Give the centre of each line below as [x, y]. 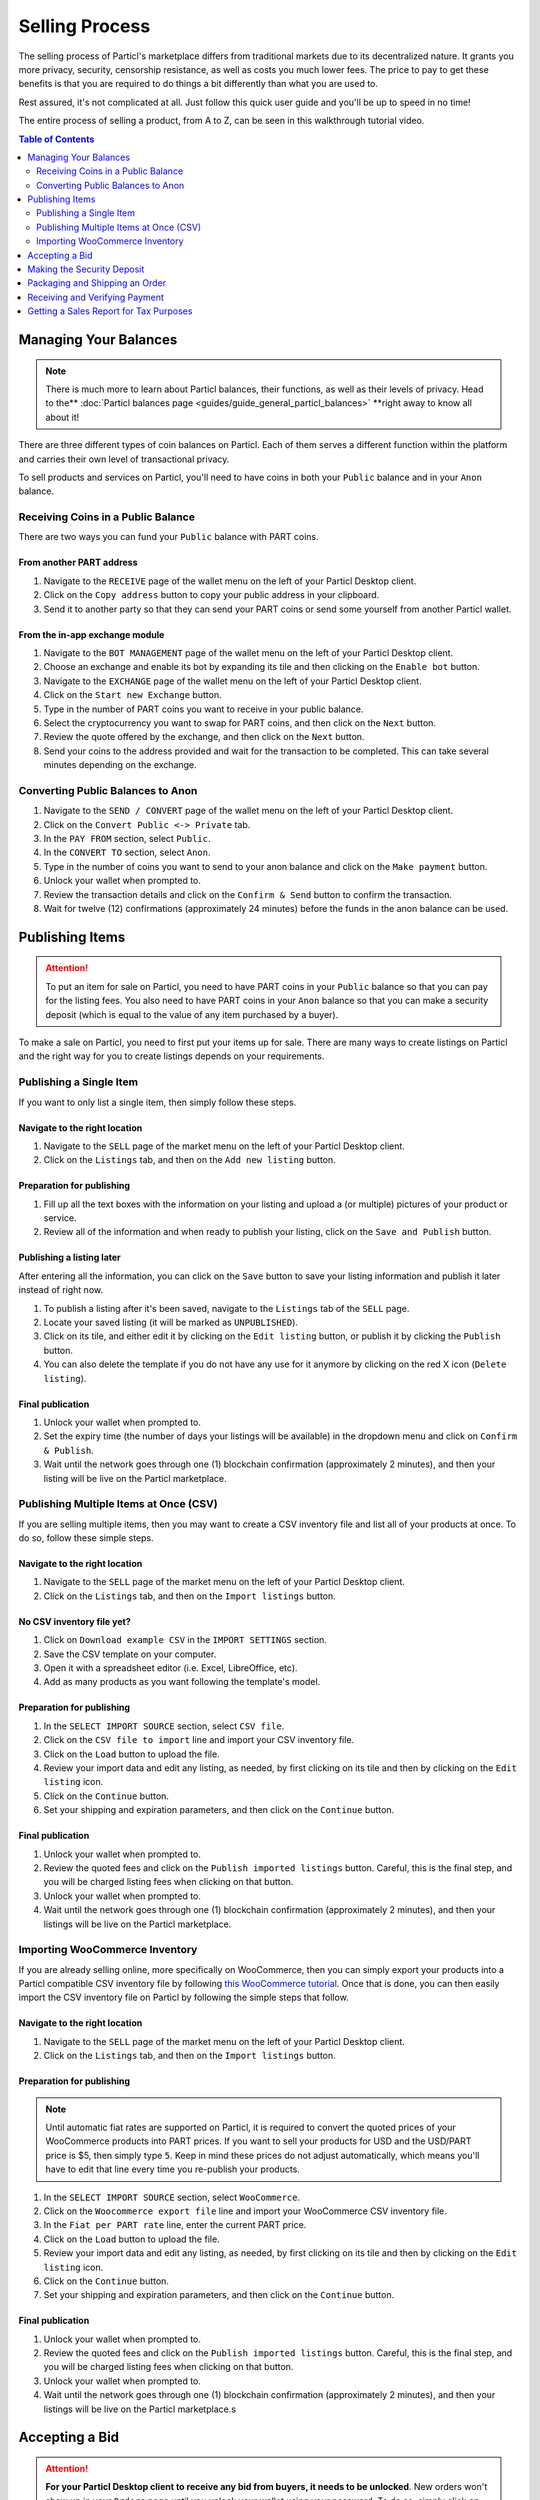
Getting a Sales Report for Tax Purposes [110, 311]
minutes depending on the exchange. [120, 765]
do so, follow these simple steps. [86, 1538]
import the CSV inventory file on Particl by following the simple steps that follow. [183, 1997]
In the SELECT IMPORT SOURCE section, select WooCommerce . [171, 2197]
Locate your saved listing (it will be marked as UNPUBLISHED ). [171, 1322]
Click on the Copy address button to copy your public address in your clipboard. [211, 595]
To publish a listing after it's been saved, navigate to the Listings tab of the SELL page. [226, 1308]
